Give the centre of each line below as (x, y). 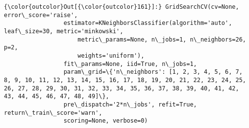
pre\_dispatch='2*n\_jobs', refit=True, (130, 104)
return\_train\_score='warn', (53, 113)
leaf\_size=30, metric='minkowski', (64, 31)
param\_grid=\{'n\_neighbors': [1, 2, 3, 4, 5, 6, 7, (153, 72)
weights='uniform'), (111, 55)
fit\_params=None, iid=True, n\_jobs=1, (130, 64)
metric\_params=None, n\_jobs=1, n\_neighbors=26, (162, 39)
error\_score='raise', (41, 15)
